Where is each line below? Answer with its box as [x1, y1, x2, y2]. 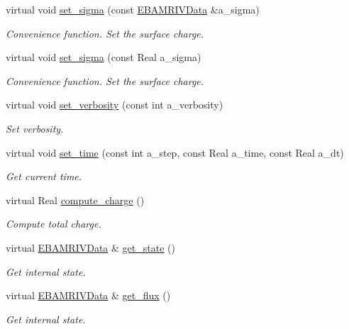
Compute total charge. [6, 216, 101, 231]
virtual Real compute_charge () [6, 192, 145, 207]
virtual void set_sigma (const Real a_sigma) [6, 50, 201, 65]
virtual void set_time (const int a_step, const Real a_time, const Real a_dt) [6, 145, 344, 160]
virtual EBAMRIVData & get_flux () [6, 288, 171, 303]
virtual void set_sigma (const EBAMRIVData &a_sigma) [6, 2, 260, 16]
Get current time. [6, 169, 82, 184]
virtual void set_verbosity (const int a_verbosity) [6, 97, 223, 112]
